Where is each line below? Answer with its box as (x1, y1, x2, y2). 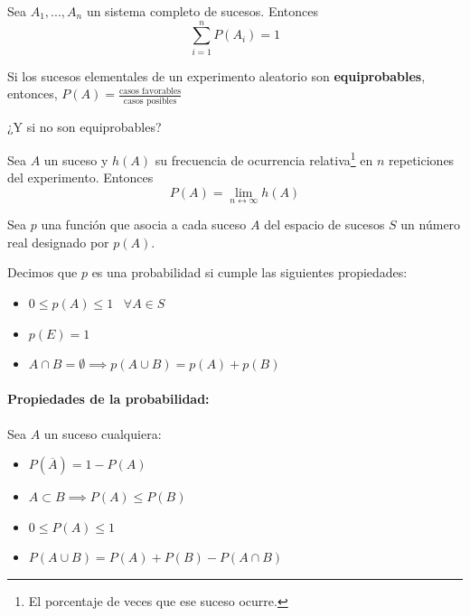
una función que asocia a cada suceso (41, 215, 247, 234)
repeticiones (389, 150, 455, 169)
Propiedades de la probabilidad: (7, 389, 210, 408)
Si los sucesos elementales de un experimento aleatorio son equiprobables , (7, 66, 426, 85)
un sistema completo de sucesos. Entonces (86, 2, 318, 20)
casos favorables (118, 86, 182, 96)
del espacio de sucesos (264, 215, 385, 234)
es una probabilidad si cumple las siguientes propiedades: (91, 263, 408, 282)
